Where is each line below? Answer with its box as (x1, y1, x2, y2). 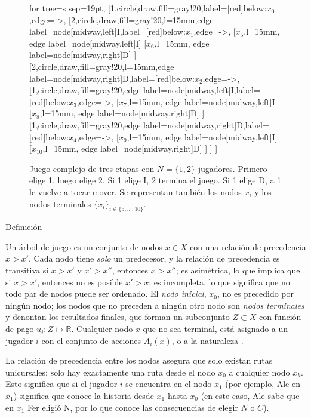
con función (258, 311, 301, 323)
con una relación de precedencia (190, 240, 306, 253)
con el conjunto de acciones (41, 334, 141, 346)
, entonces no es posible (37, 275, 123, 288)
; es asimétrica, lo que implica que (175, 264, 300, 276)
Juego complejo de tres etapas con (29, 162, 155, 174)
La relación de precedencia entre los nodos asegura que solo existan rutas (5, 354, 273, 367)
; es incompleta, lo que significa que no (149, 275, 290, 288)
